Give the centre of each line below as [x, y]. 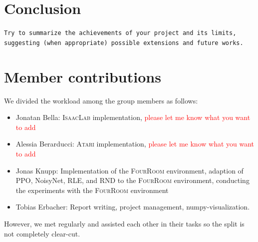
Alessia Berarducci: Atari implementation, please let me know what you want [135, 144]
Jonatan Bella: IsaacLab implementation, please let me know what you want [133, 117]
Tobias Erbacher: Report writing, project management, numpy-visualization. [133, 207]
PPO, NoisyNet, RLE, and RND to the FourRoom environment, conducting [132, 180]
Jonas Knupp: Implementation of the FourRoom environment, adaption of [129, 170]
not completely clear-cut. [42, 233]
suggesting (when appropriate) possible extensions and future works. [124, 43]
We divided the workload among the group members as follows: [101, 100]
